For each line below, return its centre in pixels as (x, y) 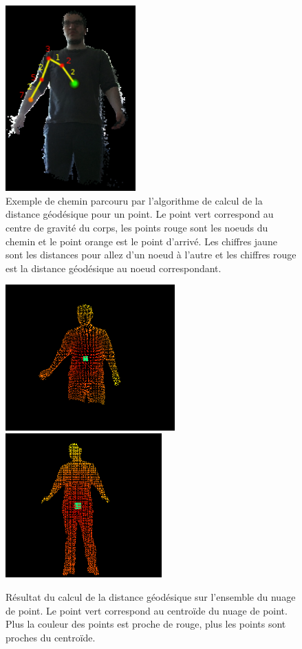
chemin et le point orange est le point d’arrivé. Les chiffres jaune (141, 241)
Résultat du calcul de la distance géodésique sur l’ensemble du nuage (151, 597)
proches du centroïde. (51, 637)
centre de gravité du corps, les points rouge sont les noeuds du (137, 228)
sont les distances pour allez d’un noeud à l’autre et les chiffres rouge (151, 255)
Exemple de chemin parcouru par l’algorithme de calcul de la (134, 200)
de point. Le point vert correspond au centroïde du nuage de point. (147, 610)
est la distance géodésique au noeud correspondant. (114, 268)
